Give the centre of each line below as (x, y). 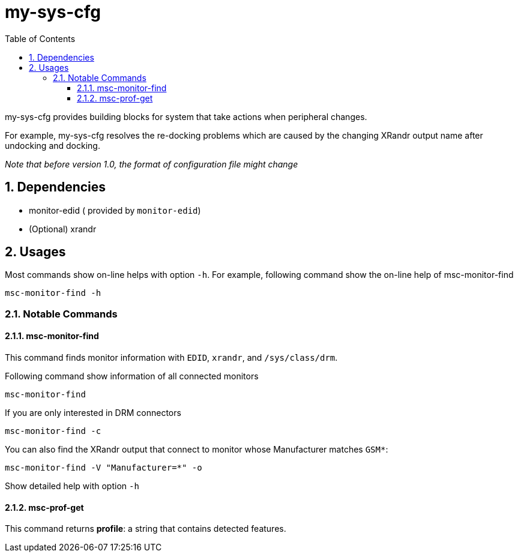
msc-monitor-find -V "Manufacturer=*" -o (104, 468)
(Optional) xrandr (63, 229)
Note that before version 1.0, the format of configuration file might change (152, 164)
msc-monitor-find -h (53, 293)
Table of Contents (40, 38)
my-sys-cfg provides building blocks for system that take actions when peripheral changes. (186, 116)
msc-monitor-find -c (53, 431)
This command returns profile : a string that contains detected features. (146, 529)
